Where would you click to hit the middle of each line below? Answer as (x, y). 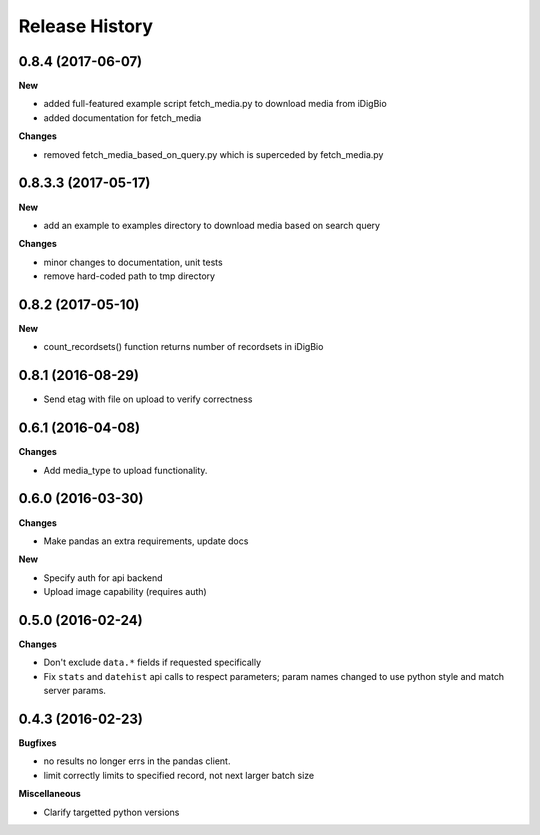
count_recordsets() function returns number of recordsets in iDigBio (183, 347)
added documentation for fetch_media (122, 117)
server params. (75, 691)
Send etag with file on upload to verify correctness (148, 399)
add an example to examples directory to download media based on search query (211, 225)
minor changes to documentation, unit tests (133, 262)
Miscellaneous (50, 794)
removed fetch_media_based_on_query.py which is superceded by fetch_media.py (213, 154)
